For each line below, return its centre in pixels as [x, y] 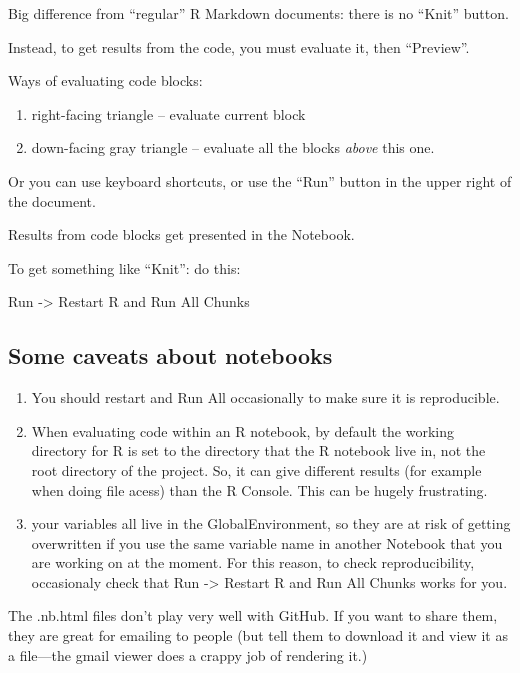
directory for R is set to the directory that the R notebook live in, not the [258, 450]
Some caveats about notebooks [170, 355]
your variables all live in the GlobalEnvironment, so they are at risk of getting [271, 523]
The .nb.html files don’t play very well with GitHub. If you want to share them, [253, 615]
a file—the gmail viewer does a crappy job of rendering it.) [188, 654]
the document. [52, 200]
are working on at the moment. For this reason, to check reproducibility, [253, 562]
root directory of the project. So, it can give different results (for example [256, 469]
